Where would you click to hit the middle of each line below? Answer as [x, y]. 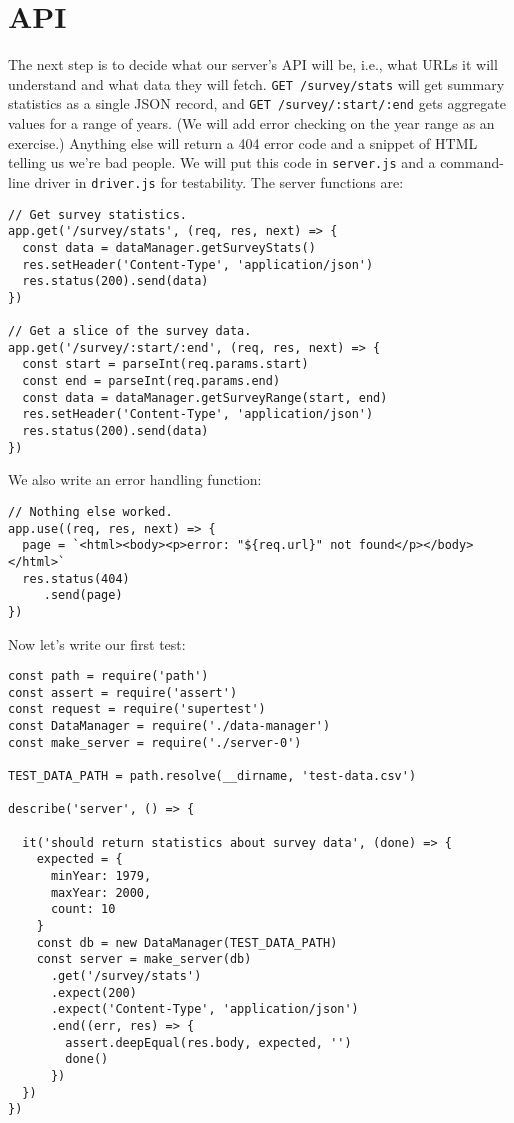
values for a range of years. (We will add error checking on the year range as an [251, 123]
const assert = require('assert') [123, 692]
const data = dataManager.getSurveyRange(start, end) [205, 397]
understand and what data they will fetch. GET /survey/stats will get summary [256, 83]
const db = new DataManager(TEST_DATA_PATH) [187, 942]
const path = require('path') [108, 676]
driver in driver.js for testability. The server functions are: [219, 181]
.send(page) [83, 595]
